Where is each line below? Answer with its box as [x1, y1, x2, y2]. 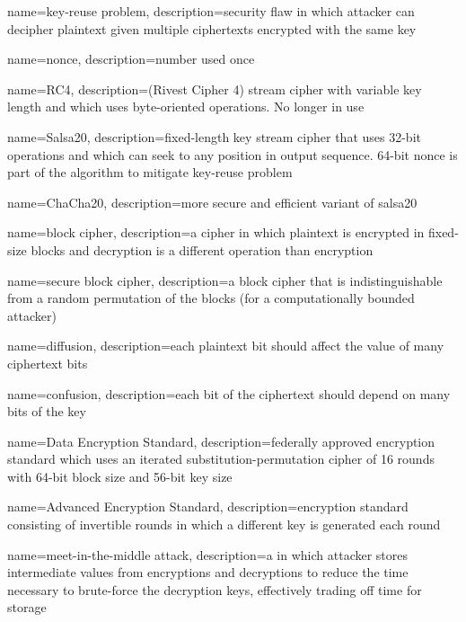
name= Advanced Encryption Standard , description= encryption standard [7, 497, 409, 516]
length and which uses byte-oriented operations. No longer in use [7, 97, 365, 116]
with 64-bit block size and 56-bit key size [7, 466, 233, 485]
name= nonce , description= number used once [7, 49, 255, 68]
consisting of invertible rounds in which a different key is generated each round [7, 515, 441, 534]
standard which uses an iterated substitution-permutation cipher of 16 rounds [7, 449, 435, 468]
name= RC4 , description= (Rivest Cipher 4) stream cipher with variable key [7, 79, 422, 98]
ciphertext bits [7, 353, 88, 372]
